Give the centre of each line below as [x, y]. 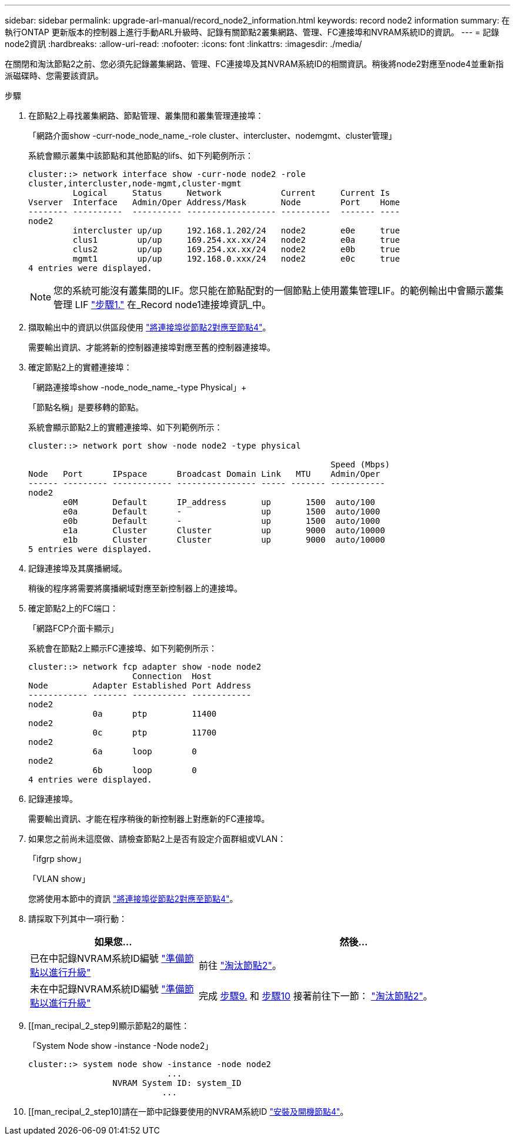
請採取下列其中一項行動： [78, 919]
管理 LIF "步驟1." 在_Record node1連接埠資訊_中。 [162, 305]
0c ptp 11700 [155, 733]
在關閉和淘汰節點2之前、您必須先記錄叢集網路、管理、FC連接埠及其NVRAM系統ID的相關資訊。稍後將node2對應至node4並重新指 [254, 64]
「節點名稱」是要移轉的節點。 [86, 407]
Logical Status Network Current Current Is [231, 193]
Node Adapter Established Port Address [140, 686]
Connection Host [172, 676]
